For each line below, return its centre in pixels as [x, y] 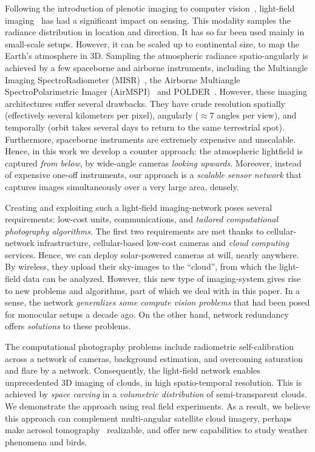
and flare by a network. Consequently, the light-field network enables [133, 370]
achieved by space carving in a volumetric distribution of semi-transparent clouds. [156, 394]
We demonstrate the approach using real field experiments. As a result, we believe [157, 406]
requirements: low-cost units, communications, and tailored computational [142, 219]
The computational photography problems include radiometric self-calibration [150, 347]
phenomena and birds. [46, 441]
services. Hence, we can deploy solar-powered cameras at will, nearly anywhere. [152, 254]
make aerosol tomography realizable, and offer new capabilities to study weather [156, 430]
